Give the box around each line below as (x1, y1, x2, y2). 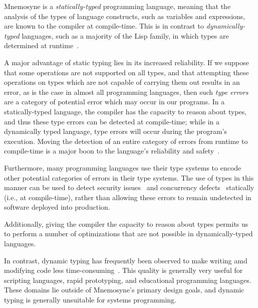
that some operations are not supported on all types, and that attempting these (4, 67, 249, 77)
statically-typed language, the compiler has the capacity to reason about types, (4, 106, 247, 116)
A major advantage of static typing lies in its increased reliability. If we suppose (4, 57, 249, 67)
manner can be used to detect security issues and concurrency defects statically (4, 182, 254, 193)
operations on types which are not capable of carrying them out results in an (4, 77, 240, 87)
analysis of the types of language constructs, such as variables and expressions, (4, 11, 245, 21)
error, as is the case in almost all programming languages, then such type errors (4, 86, 248, 97)
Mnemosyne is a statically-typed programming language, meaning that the (4, 1, 231, 11)
